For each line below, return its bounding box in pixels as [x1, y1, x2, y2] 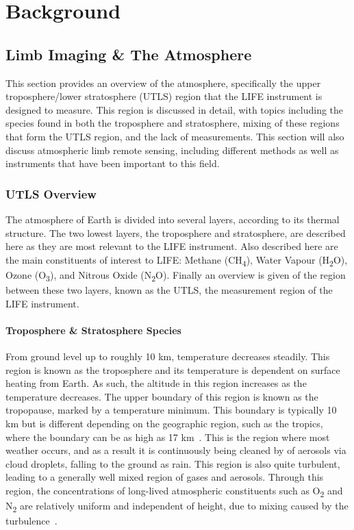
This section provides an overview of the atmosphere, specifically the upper [5, 75, 321, 90]
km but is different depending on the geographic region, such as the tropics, [5, 416, 323, 430]
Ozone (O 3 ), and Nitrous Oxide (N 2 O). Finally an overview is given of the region [5, 267, 346, 283]
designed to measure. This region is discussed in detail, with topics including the [5, 102, 344, 116]
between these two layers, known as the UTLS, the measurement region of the [5, 282, 333, 296]
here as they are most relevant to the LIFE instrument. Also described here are [5, 239, 338, 253]
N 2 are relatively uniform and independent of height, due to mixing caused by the [5, 499, 349, 514]
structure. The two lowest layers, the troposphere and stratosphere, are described [5, 225, 346, 240]
